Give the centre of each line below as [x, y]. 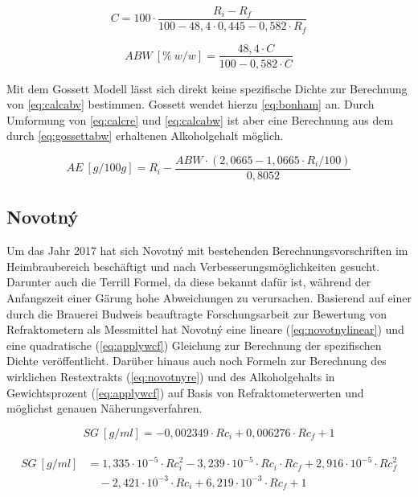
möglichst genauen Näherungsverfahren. [104, 408]
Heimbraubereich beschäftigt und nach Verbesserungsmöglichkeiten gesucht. [193, 266]
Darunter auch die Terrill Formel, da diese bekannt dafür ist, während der [189, 282]
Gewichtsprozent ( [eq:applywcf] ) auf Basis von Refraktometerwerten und [185, 392]
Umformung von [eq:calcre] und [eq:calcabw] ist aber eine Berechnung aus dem [200, 119]
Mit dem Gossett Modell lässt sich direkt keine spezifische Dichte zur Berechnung [207, 88]
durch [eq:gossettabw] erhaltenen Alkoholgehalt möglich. [145, 136]
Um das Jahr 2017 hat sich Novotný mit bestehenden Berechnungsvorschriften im [207, 251]
